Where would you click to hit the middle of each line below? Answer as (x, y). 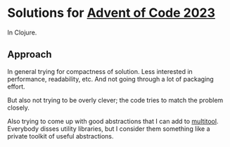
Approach (30, 55)
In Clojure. (22, 32)
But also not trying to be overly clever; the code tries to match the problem (115, 100)
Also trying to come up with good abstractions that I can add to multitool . (113, 121)
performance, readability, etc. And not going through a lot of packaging (111, 79)
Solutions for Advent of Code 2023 (111, 13)
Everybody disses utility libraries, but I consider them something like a (109, 129)
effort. (17, 87)
